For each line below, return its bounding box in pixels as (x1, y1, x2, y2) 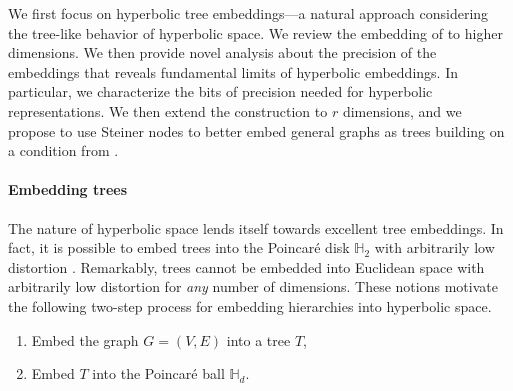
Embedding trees (8, 179, 128, 200)
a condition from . (8, 140, 119, 161)
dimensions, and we (342, 100, 462, 121)
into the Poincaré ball (92, 363, 225, 384)
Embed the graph (31, 329, 139, 350)
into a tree (226, 329, 291, 350)
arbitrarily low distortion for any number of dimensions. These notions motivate (8, 276, 498, 297)
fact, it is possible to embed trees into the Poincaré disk (8, 237, 350, 258)
